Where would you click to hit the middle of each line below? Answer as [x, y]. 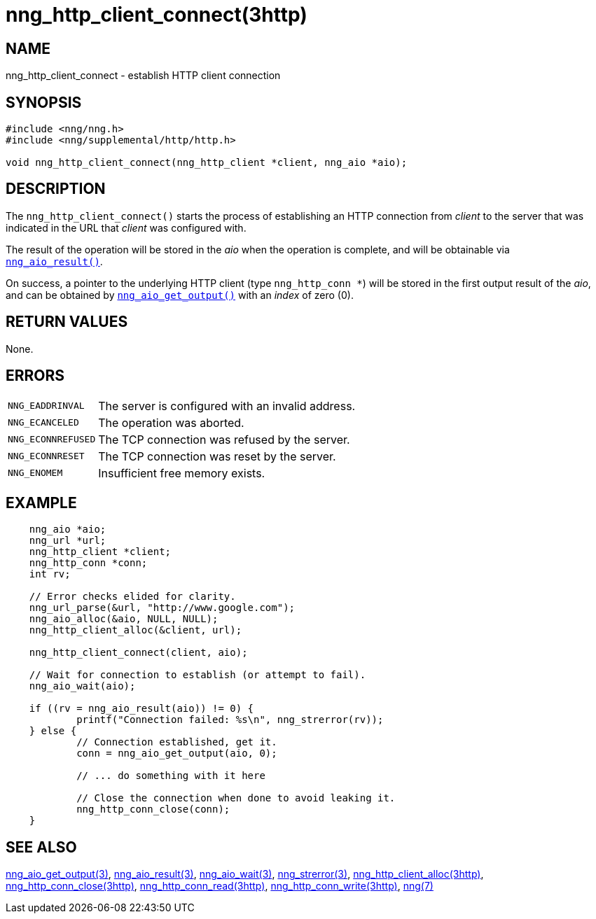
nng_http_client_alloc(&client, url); [136, 630]
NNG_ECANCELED [43, 423]
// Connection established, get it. [177, 742]
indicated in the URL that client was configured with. [126, 227]
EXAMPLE [41, 503]
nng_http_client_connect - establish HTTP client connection [143, 76]
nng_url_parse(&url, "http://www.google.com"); [162, 608]
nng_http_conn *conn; [88, 563]
